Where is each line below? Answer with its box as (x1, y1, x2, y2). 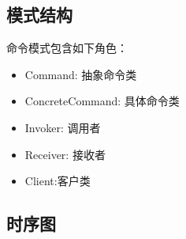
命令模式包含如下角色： (6, 40, 128, 56)
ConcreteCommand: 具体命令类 (24, 93, 180, 109)
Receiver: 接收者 (24, 146, 106, 162)
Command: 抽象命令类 (24, 66, 137, 82)
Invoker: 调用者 (24, 119, 101, 135)
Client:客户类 (24, 173, 91, 189)
